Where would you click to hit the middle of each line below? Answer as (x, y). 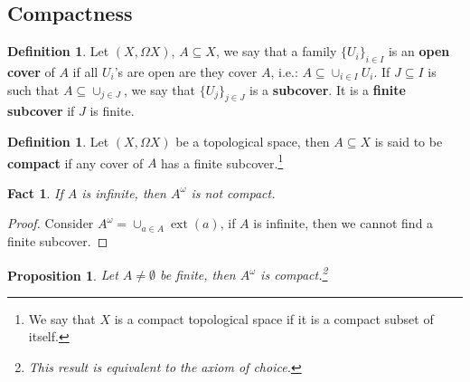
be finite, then (197, 275)
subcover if (41, 111)
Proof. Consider (51, 223)
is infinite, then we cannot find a (343, 223)
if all (85, 72)
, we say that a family (276, 51)
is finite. (112, 111)
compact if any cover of (75, 162)
